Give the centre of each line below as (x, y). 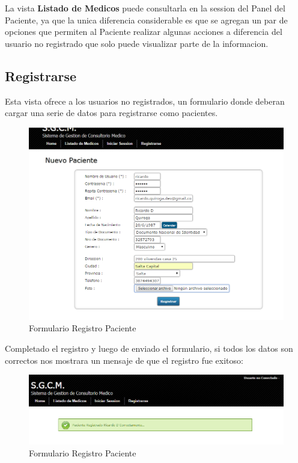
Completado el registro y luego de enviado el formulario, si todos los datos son (149, 348)
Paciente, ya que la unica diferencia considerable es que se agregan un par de (146, 20)
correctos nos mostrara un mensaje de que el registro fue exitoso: (124, 360)
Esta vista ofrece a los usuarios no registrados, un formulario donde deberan (145, 101)
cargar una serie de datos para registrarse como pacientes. (111, 113)
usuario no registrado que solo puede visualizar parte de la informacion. (137, 43)
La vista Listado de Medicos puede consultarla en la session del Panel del (145, 8)
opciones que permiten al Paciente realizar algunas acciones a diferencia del (144, 32)
